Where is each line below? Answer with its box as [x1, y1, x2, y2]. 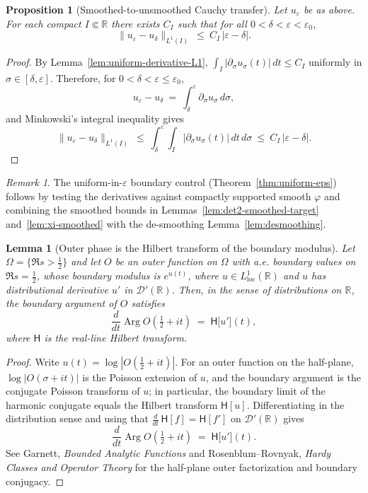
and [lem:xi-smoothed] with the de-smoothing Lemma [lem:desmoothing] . [6, 216, 326, 231]
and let [71, 254, 101, 269]
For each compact [6, 16, 81, 30]
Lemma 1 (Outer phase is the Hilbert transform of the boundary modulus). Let [6, 240, 355, 255]
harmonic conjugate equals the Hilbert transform [6, 397, 218, 412]
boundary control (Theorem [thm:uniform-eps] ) [130, 175, 337, 190]
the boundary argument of [6, 296, 117, 311]
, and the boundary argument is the [205, 369, 361, 384]
